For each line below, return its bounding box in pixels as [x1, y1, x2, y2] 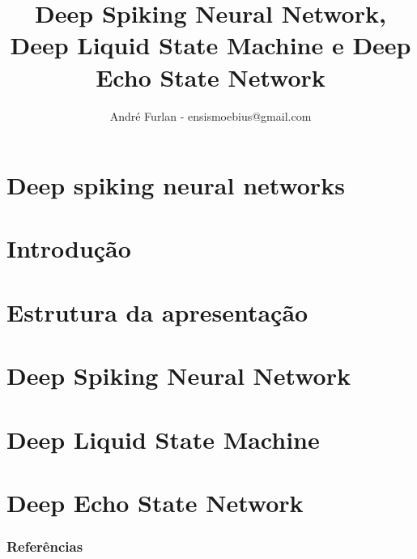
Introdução [6, 232, 131, 265]
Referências [6, 536, 83, 557]
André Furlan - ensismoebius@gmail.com [109, 107, 312, 124]
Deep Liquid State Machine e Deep [10, 28, 411, 62]
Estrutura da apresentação [6, 295, 308, 328]
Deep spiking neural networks [6, 169, 345, 202]
